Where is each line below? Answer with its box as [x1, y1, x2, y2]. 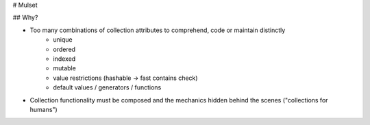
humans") [29, 105, 58, 113]
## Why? [12, 14, 38, 22]
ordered [53, 45, 75, 53]
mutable [53, 64, 77, 72]
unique [53, 36, 73, 44]
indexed [53, 55, 76, 63]
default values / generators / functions [53, 83, 162, 92]
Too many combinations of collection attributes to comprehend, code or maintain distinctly [29, 26, 286, 34]
